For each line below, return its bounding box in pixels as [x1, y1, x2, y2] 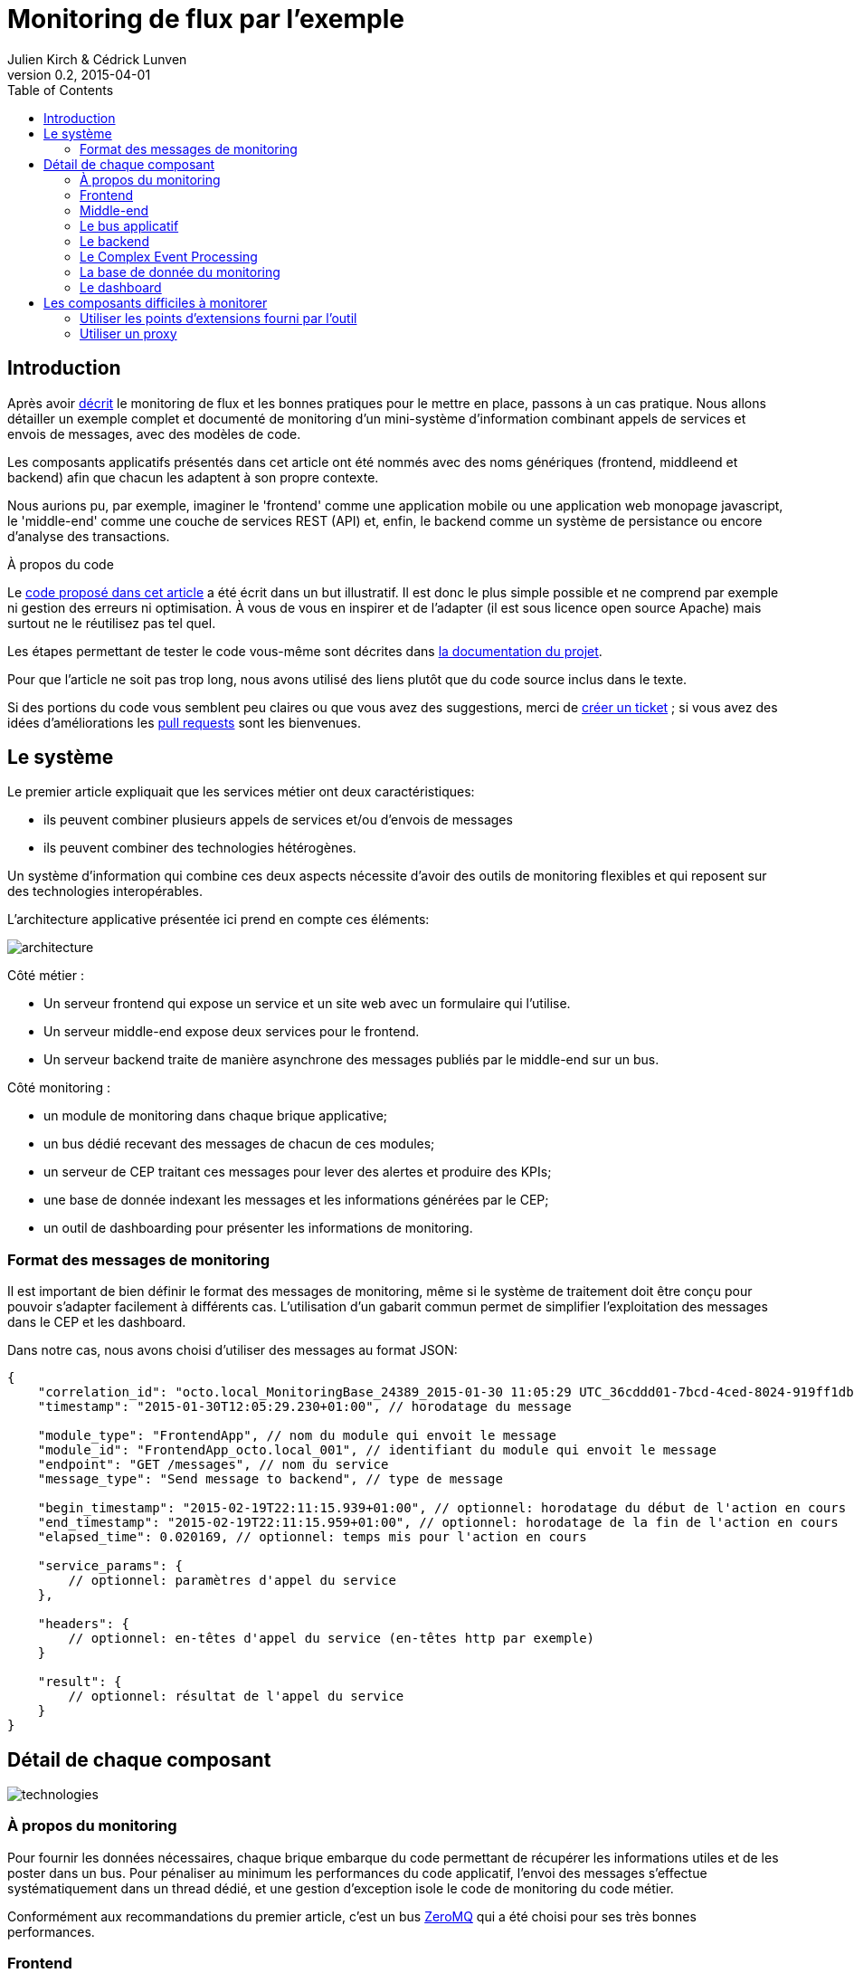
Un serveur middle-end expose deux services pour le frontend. [43, 1024, 420, 1040]
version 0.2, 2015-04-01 [7, 66, 151, 82]
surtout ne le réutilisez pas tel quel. [7, 615, 216, 631]
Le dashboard [80, 279, 162, 295]
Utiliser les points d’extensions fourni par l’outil [80, 310, 357, 326]
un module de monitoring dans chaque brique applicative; [43, 1108, 388, 1124]
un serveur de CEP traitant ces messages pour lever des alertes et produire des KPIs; [43, 1164, 552, 1180]
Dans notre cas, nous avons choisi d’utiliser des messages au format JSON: [7, 1342, 458, 1358]
